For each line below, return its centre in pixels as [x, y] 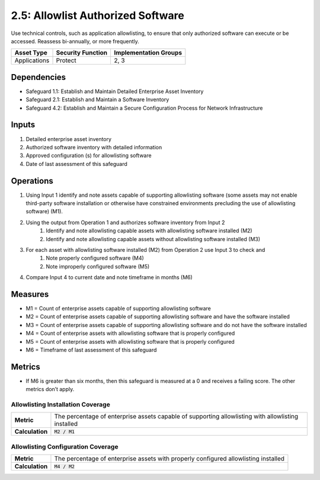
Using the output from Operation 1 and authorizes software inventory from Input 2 [125, 222]
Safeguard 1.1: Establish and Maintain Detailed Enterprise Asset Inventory [115, 91]
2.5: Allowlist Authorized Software [98, 15]
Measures [30, 294]
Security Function [82, 53]
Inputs [23, 125]
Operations [32, 181]
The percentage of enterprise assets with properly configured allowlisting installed [169, 459]
